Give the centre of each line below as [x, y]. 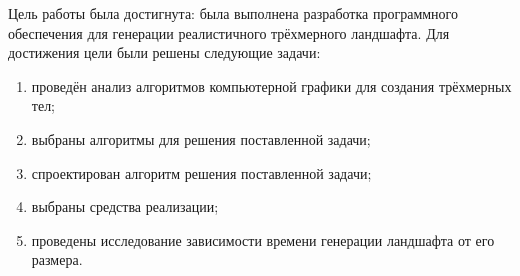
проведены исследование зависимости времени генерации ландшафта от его [263, 239]
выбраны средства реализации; [125, 206]
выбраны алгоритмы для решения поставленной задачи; [201, 138]
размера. [57, 259]
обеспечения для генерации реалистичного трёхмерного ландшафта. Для [229, 32]
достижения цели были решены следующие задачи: [164, 52]
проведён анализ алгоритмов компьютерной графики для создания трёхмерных [271, 85]
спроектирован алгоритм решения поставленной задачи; [201, 172]
